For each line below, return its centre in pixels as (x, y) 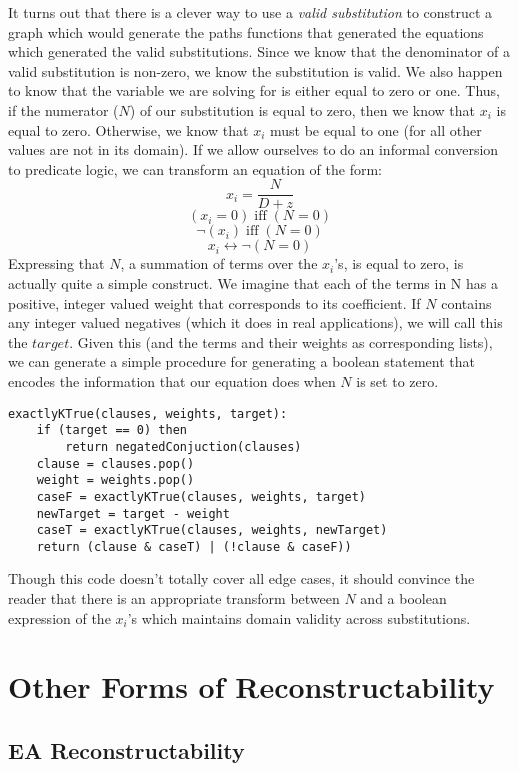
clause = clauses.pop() (115, 463)
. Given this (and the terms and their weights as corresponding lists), (281, 341)
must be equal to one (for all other (375, 129)
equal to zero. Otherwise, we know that (128, 129)
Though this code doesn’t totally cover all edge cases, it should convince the (241, 578)
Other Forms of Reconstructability (251, 686)
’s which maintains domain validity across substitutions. (299, 617)
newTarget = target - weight (133, 513)
